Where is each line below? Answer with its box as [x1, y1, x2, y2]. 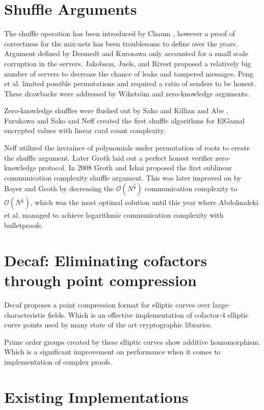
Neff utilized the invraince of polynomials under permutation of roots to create [4, 142, 250, 153]
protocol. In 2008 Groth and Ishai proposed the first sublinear [38, 162, 232, 173]
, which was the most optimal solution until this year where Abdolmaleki [30, 197, 258, 208]
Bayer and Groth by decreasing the [4, 183, 114, 194]
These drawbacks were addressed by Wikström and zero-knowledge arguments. [4, 88, 250, 98]
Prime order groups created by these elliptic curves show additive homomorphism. [4, 336, 260, 347]
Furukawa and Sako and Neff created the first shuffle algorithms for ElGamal [4, 115, 245, 125]
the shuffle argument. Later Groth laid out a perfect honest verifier [4, 152, 213, 163]
